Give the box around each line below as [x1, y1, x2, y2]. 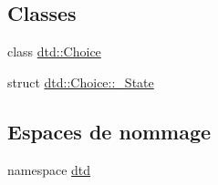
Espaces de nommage [7, 117, 212, 145]
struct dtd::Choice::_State [7, 72, 154, 91]
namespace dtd [7, 159, 91, 179]
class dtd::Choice [7, 42, 101, 61]
